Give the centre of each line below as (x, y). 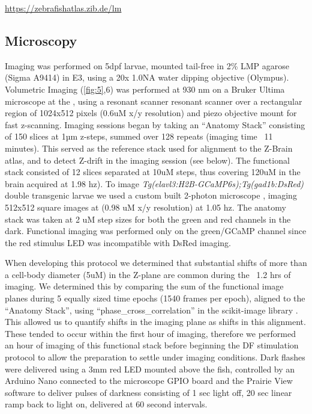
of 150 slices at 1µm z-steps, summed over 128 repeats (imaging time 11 (139, 136)
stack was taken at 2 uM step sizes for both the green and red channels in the (148, 219)
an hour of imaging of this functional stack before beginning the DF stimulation (152, 345)
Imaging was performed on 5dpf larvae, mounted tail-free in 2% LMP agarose (147, 65)
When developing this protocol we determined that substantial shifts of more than (156, 263)
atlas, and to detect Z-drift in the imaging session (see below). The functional (147, 160)
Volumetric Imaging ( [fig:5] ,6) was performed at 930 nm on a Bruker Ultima (145, 89)
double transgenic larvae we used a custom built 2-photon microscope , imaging (151, 195)
